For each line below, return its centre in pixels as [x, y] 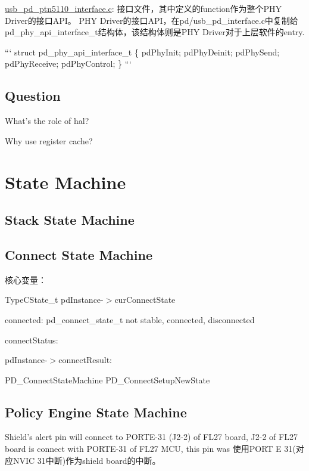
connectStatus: [32, 340]
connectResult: [85, 360]
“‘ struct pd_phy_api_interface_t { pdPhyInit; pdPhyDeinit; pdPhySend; [142, 52]
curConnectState [145, 300]
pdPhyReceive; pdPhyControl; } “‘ [68, 63]
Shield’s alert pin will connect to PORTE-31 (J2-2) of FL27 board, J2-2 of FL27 [151, 437]
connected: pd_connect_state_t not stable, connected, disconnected [130, 319]
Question [33, 96]
